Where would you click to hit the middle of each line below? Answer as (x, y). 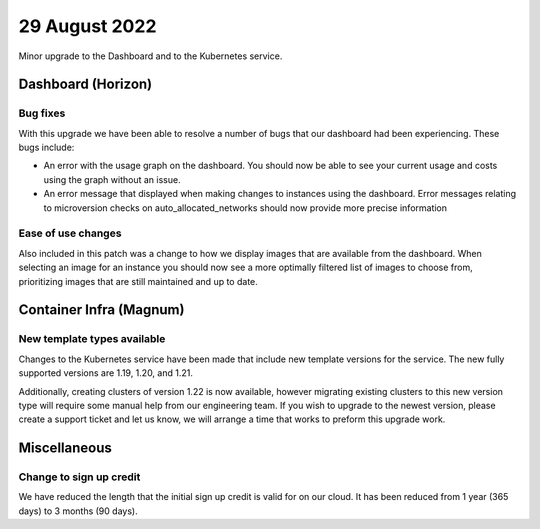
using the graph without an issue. (112, 179)
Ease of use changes (70, 233)
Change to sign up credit (79, 477)
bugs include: (46, 147)
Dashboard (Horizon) (85, 84)
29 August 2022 (87, 26)
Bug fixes (42, 113)
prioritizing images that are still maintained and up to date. (138, 281)
